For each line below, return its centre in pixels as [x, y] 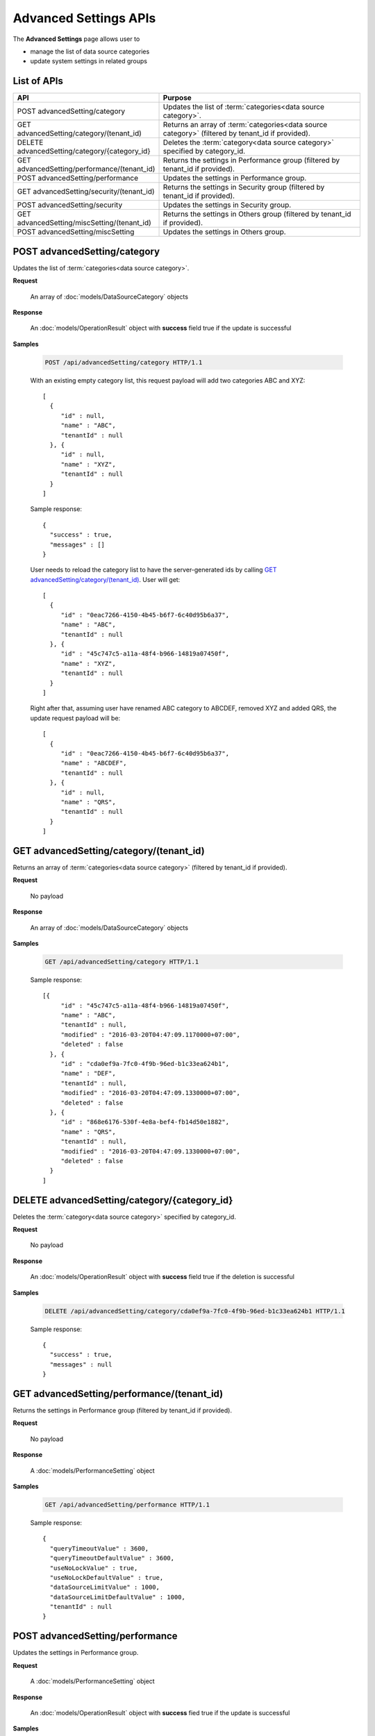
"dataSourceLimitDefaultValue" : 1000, [117, 1597]
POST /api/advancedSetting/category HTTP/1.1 [124, 362]
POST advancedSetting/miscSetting [76, 232]
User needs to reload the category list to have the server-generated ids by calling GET [153, 570]
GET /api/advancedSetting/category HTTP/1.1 [122, 961]
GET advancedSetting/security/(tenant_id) [86, 192]
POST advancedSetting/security [70, 205]
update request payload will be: [75, 718]
